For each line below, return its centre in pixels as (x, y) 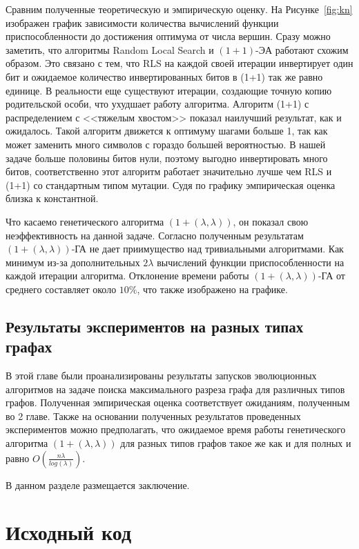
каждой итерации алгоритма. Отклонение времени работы (127, 276)
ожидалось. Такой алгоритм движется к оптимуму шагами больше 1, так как (167, 131)
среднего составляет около (61, 289)
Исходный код (69, 532)
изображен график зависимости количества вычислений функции (142, 22)
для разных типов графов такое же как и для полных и (236, 443)
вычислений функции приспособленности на (251, 262)
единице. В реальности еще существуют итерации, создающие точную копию (169, 90)
